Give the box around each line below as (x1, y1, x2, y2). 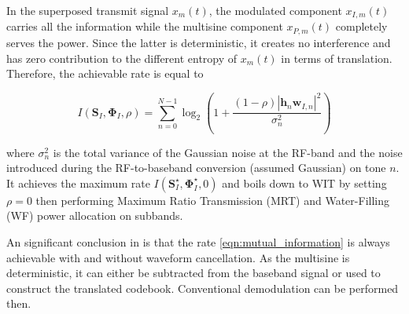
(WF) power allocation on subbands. (6, 207, 183, 224)
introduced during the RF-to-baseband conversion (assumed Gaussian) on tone (6, 159, 386, 176)
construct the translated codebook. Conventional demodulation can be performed (6, 279, 399, 296)
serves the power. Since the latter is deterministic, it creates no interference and (6, 34, 391, 50)
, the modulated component (208, 2, 342, 18)
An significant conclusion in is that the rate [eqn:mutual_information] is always (6, 234, 390, 250)
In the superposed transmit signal (6, 2, 169, 18)
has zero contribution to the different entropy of (6, 49, 238, 66)
